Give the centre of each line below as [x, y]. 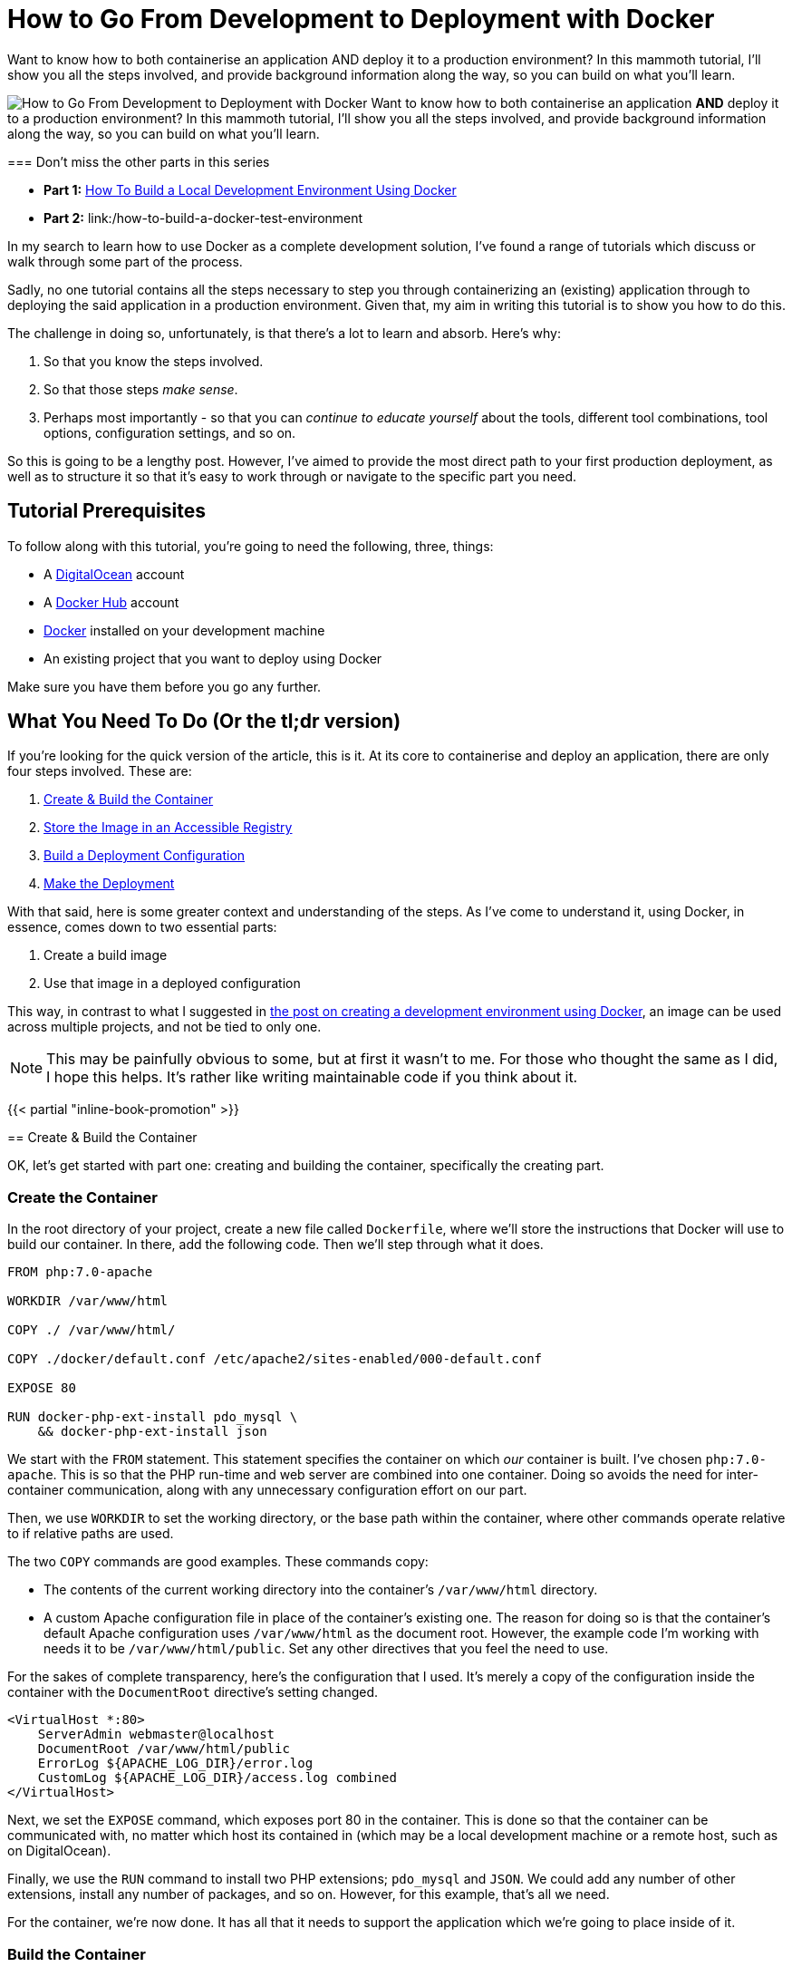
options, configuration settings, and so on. [170, 432]
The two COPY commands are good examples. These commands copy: [218, 1562]
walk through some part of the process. [125, 261]
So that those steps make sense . [141, 389]
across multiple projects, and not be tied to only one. [164, 1027]
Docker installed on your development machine [184, 630]
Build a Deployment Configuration [145, 856]
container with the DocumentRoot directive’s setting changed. [193, 1692]
